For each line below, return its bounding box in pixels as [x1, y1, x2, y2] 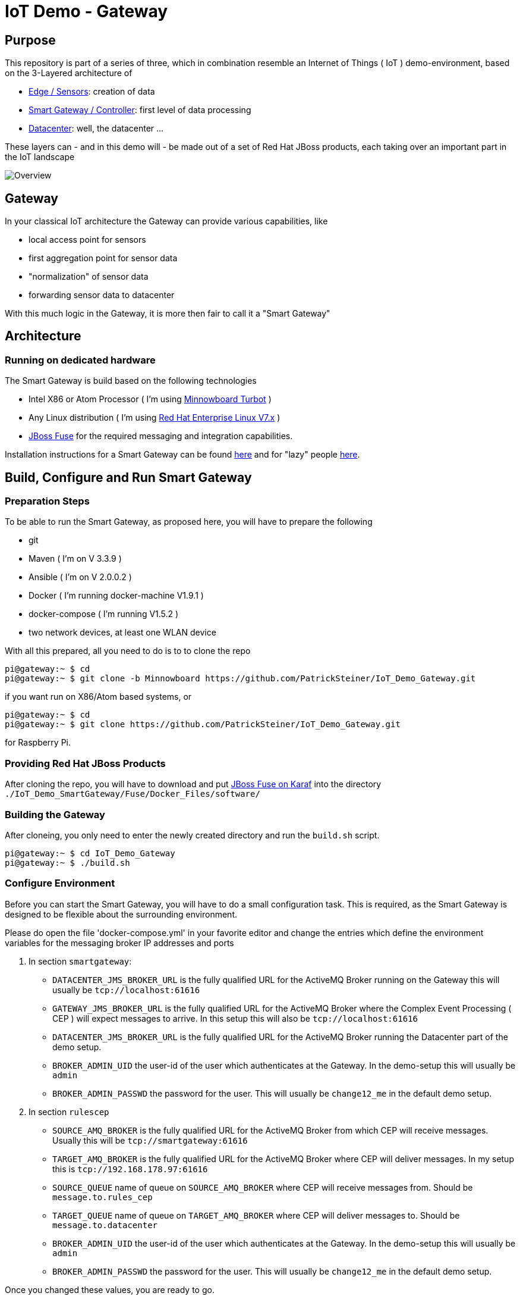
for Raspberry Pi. [5, 737, 71, 748]
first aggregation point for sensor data [29, 253, 178, 264]
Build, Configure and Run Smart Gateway [5, 469, 252, 485]
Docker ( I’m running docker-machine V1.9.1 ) [29, 590, 204, 601]
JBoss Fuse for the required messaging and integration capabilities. [29, 431, 293, 442]
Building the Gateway [5, 808, 105, 821]
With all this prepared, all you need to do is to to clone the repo [5, 646, 251, 656]
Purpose [5, 32, 56, 48]
